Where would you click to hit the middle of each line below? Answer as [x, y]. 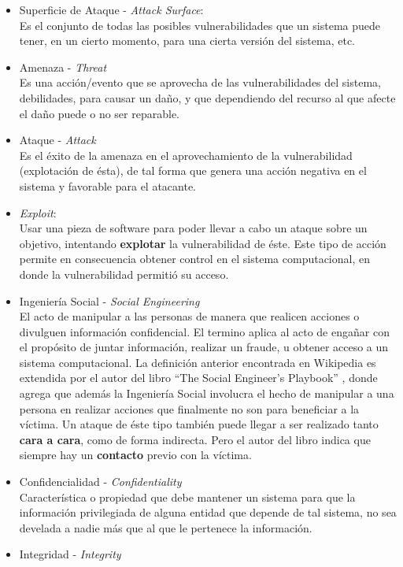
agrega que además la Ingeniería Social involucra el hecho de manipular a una [207, 393]
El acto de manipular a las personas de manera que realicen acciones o [189, 316]
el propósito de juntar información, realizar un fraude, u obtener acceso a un [204, 347]
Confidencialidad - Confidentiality [100, 482]
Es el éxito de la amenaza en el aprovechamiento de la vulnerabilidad [186, 155]
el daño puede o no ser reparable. [99, 113]
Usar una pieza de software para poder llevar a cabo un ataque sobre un [193, 228]
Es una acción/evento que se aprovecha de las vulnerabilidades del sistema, [200, 82]
